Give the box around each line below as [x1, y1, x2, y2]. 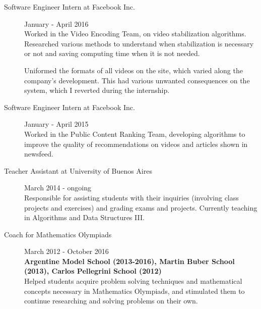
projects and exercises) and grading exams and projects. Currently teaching [24, 202, 257, 213]
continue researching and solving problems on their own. [24, 295, 198, 306]
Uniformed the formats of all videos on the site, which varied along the [24, 65, 243, 75]
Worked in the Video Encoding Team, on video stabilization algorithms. [24, 28, 246, 39]
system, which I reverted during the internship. [24, 85, 170, 95]
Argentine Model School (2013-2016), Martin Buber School [24, 255, 235, 266]
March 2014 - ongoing [24, 182, 92, 193]
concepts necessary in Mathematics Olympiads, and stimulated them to [24, 285, 245, 296]
